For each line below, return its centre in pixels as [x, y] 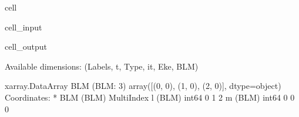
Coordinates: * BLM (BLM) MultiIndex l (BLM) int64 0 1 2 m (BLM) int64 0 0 [150, 97]
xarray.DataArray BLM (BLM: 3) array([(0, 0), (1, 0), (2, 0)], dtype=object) [143, 86]
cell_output [26, 47]
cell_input [23, 27]
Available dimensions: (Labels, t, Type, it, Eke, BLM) [102, 66]
